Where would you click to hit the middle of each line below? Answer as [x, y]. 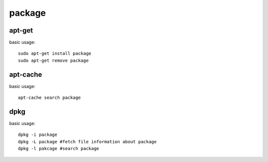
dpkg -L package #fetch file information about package [87, 142]
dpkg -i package [38, 135]
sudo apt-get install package [55, 54]
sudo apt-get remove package [53, 60]
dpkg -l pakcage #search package [59, 149]
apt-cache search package [50, 98]
